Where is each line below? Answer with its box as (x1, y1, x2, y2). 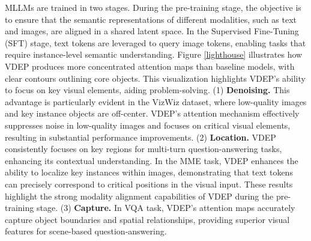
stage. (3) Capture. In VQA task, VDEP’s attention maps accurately (36, 201, 295, 214)
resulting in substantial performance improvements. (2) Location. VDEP (5, 130, 276, 143)
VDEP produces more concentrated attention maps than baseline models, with (5, 59, 295, 72)
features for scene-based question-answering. (5, 225, 167, 237)
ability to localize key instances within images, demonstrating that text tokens (5, 166, 293, 178)
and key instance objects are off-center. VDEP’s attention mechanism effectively (5, 107, 300, 120)
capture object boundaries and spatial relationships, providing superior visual (5, 213, 290, 225)
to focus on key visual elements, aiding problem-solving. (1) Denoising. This (5, 84, 290, 96)
